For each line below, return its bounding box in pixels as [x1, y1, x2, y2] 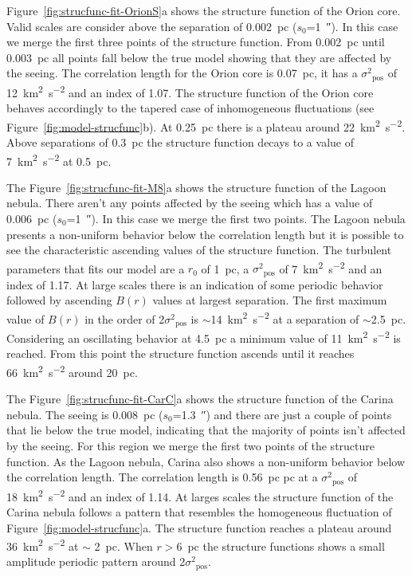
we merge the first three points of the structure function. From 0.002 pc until [6, 33, 385, 50]
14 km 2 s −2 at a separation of [210, 308, 359, 327]
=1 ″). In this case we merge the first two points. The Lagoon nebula [66, 210, 406, 226]
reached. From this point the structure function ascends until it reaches [6, 345, 355, 362]
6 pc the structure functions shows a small [176, 537, 385, 554]
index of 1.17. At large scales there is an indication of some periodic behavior [6, 276, 383, 292]
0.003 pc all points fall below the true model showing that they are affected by [6, 49, 392, 65]
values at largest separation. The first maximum [152, 292, 387, 308]
